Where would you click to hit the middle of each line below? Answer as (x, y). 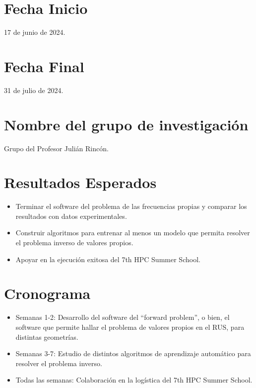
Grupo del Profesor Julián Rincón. (56, 148)
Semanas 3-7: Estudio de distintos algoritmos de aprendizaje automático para (133, 353)
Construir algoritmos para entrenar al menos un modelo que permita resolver (133, 233)
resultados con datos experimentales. (71, 216)
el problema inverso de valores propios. (74, 242)
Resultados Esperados (80, 182)
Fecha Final (44, 66)
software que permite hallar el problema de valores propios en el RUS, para (130, 327)
